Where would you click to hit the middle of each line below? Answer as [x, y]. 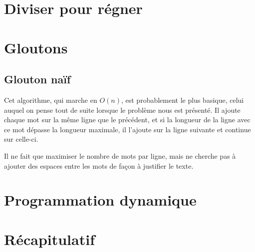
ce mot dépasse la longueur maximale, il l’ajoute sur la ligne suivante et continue [127, 129]
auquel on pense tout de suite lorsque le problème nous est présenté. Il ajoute [122, 110]
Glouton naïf [37, 79]
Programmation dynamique [100, 200]
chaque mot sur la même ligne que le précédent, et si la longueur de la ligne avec [127, 120]
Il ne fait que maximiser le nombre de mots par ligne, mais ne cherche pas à [120, 155]
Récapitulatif [49, 239]
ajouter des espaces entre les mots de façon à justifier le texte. [99, 165]
